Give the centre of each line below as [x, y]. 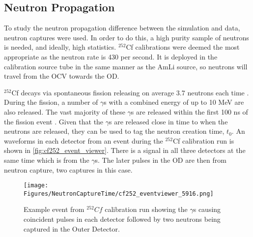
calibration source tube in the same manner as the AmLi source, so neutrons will [126, 66]
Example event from [54, 209]
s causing [207, 209]
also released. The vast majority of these [65, 111]
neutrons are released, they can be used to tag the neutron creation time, [114, 131]
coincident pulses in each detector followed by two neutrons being [122, 219]
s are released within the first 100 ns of [189, 111]
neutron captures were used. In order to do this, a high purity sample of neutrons [126, 37]
